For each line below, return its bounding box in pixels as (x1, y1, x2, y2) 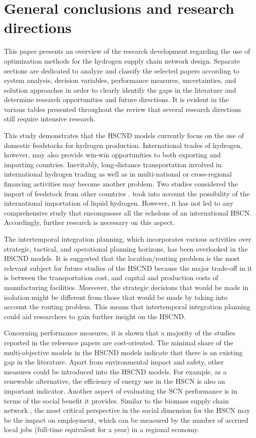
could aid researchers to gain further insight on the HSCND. (4, 311, 186, 321)
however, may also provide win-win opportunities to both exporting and (4, 149, 221, 160)
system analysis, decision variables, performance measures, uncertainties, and (4, 75, 236, 85)
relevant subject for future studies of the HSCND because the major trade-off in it (4, 262, 252, 273)
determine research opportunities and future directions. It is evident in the (4, 94, 229, 105)
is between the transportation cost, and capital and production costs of (4, 272, 219, 283)
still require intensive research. (4, 113, 96, 124)
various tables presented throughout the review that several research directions (4, 104, 242, 114)
